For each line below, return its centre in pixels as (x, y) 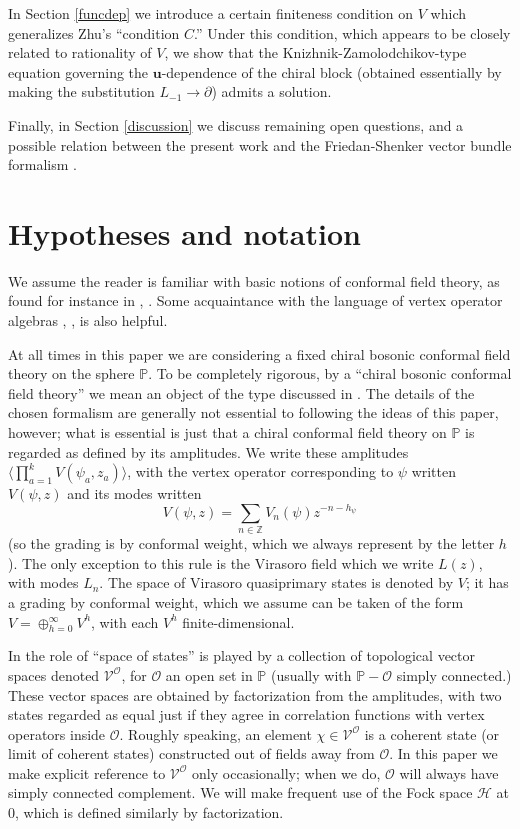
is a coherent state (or (432, 733)
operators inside (57, 733)
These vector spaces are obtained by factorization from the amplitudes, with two (255, 694)
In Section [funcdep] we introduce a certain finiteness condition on (211, 13)
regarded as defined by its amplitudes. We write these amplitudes (208, 451)
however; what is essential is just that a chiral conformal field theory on (227, 432)
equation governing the (78, 71)
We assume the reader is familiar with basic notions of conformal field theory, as (254, 280)
